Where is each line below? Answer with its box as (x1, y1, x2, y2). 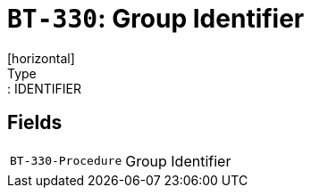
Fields (7, 111, 63, 134)
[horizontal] (7, 50, 75, 66)
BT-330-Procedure (10, 154, 122, 168)
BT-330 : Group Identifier (7, 4, 305, 34)
